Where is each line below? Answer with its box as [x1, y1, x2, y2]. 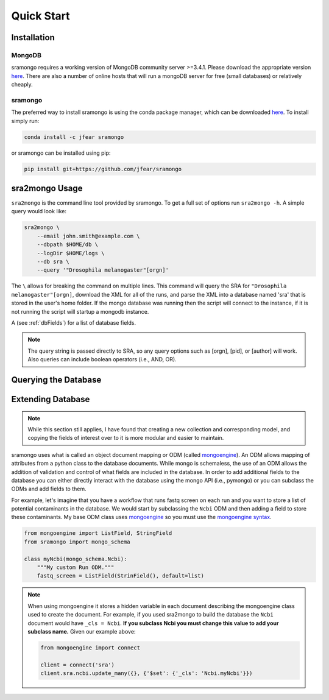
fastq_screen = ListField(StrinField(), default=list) [37, 573, 204, 579]
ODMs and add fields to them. [11, 485, 87, 493]
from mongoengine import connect [40, 644, 140, 651]
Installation [11, 32, 55, 43]
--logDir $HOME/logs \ [37, 250, 105, 256]
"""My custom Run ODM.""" [37, 564, 115, 571]
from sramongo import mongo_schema [24, 538, 130, 545]
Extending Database [11, 394, 90, 405]
